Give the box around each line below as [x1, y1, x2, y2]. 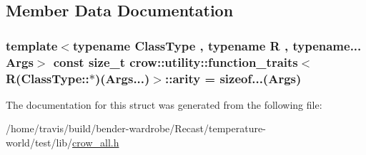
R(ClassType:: [6, 69, 89, 87]
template [6, 36, 58, 54]
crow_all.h [72, 135, 119, 150]
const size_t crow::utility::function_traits [53, 53, 298, 70]
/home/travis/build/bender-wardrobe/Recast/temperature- [6, 121, 266, 136]
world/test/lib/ [6, 135, 73, 150]
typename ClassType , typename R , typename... [72, 36, 362, 54]
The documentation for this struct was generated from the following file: [6, 97, 322, 112]
